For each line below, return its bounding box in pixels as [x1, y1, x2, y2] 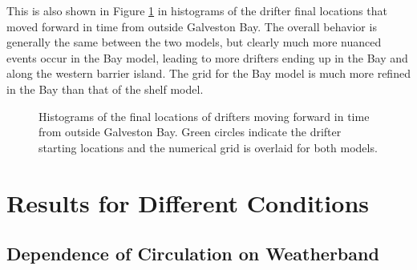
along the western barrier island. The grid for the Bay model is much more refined [6, 65, 411, 82]
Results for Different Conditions [6, 186, 370, 219]
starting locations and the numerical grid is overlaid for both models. [38, 139, 378, 155]
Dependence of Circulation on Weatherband [6, 241, 379, 266]
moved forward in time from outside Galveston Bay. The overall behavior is [6, 18, 377, 34]
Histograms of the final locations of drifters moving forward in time [38, 107, 370, 124]
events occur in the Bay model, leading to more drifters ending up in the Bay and [6, 49, 408, 66]
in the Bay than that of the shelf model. [6, 80, 204, 97]
